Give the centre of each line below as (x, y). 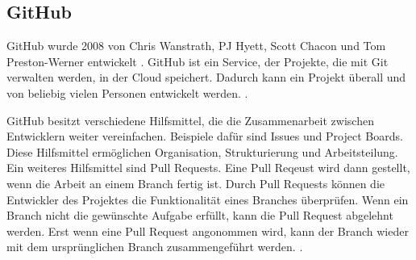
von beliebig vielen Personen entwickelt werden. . (127, 92)
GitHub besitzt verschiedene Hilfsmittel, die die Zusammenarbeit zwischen (190, 120)
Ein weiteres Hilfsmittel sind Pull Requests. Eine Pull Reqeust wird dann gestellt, (208, 168)
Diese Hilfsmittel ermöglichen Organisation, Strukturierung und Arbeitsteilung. (202, 151)
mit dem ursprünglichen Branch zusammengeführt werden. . (155, 247)
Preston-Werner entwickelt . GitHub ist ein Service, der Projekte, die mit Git (198, 61)
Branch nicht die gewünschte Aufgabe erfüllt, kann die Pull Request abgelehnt (200, 215)
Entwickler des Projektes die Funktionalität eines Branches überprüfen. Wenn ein (208, 199)
